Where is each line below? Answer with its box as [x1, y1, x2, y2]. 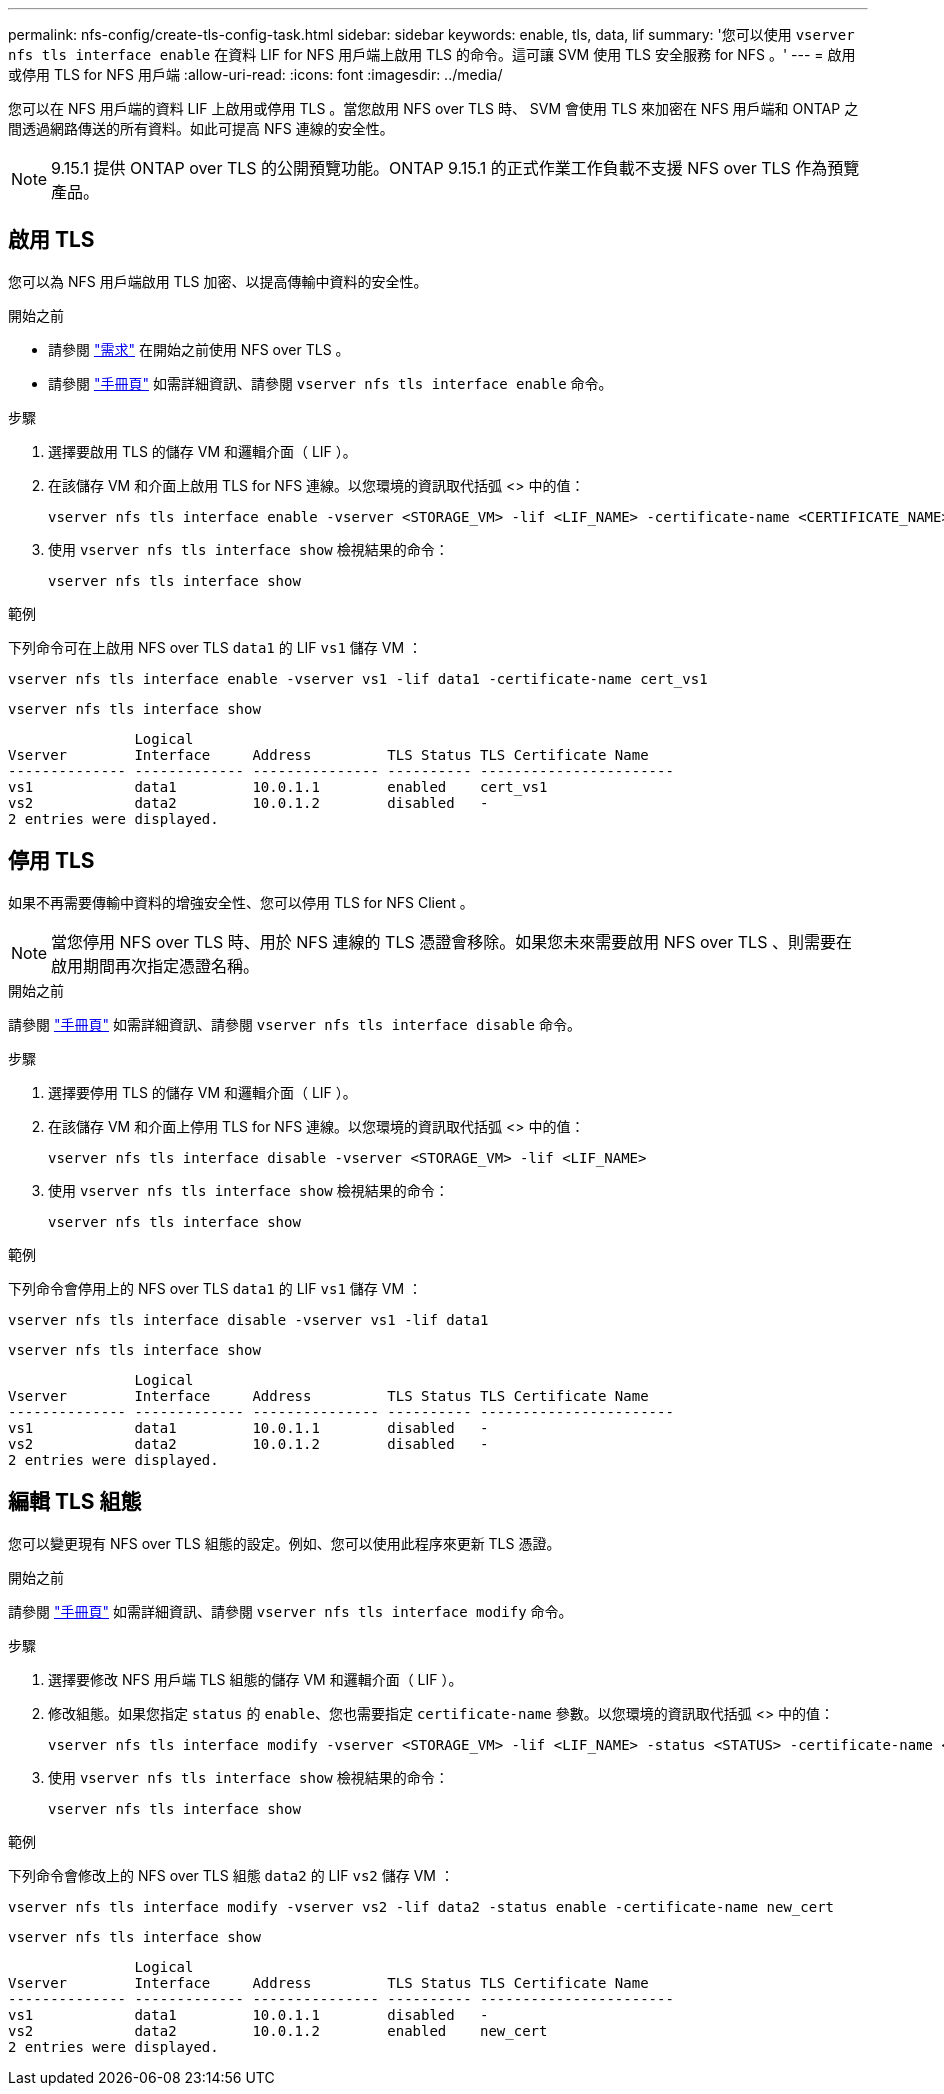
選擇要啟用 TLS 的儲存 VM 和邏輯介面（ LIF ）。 [48, 442, 357, 460]
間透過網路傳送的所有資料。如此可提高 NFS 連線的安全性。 [8, 120, 394, 137]
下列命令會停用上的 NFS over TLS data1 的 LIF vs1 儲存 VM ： [8, 1279, 422, 1297]
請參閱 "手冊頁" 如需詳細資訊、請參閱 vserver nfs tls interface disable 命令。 [8, 1015, 581, 1033]
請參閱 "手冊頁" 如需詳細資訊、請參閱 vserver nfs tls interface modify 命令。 [8, 1602, 573, 1620]
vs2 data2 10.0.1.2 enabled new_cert [8, 2022, 548, 2039]
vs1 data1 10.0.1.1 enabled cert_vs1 [8, 778, 548, 795]
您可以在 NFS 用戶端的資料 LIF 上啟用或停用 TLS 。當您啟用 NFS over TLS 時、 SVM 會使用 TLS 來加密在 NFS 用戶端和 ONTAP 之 [8, 100, 859, 117]
